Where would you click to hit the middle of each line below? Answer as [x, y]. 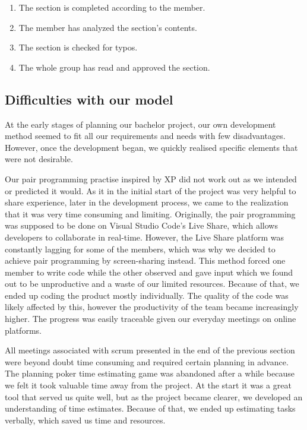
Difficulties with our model [89, 99]
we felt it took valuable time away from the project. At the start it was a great [148, 385]
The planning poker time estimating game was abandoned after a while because [150, 373]
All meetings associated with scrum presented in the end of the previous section [150, 350]
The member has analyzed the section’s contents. [108, 27]
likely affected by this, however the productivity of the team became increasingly [152, 307]
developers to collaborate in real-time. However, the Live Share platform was [144, 237]
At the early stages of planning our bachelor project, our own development [140, 124]
